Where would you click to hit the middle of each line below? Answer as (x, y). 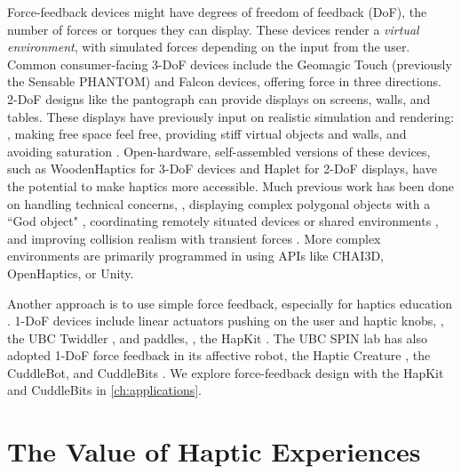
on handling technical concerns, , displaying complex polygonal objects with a (219, 203)
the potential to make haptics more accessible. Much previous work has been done (230, 185)
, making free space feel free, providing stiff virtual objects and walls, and (207, 134)
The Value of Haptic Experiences (214, 451)
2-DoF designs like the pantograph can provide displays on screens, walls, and (219, 98)
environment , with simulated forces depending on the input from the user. (209, 47)
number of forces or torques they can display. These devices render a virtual (213, 29)
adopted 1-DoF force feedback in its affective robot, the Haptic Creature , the (219, 355)
